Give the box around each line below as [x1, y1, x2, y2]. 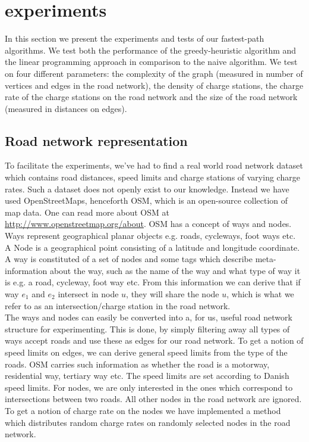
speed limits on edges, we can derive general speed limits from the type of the [5, 345, 288, 358]
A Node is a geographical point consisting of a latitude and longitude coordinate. [5, 241, 300, 253]
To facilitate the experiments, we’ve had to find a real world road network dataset [5, 159, 303, 172]
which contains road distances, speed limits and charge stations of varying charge [5, 171, 300, 183]
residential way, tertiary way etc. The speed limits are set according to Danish [5, 369, 289, 382]
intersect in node [58, 288, 119, 300]
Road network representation [5, 131, 188, 150]
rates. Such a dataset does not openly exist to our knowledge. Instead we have [5, 182, 289, 195]
